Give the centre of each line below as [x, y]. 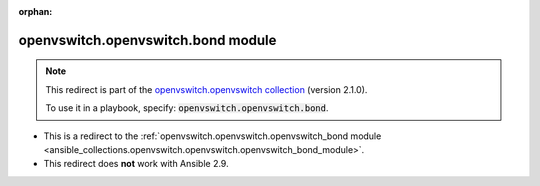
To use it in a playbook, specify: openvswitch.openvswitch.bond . [187, 108]
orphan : [35, 11]
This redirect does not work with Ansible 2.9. [136, 164]
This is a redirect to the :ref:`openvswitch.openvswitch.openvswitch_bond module [212, 136]
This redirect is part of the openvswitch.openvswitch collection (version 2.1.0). [206, 89]
